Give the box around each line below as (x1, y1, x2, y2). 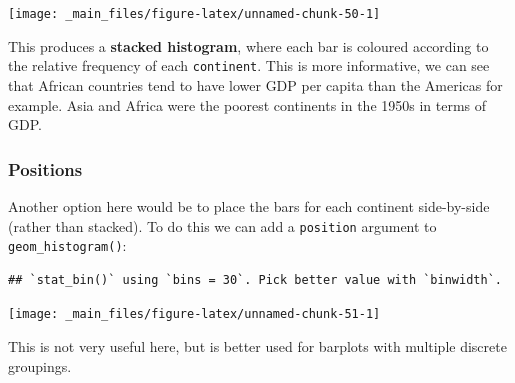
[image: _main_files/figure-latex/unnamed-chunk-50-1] (8, 7, 381, 21)
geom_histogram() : (8, 235, 127, 256)
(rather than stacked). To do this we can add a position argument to (8, 215, 437, 236)
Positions (8, 156, 83, 181)
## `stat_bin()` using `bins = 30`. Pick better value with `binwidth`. (8, 272, 502, 287)
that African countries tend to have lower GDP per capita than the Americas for (8, 74, 503, 95)
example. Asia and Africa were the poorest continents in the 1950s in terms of (8, 94, 487, 115)
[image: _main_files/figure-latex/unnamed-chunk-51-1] (8, 307, 381, 322)
